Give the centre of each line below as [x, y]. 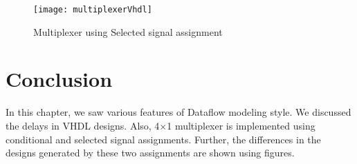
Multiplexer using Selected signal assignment [128, 31]
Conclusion [59, 79]
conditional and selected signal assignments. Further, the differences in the [163, 139]
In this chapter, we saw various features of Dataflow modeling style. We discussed [178, 112]
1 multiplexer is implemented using [241, 125]
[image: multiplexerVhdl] [93, 10]
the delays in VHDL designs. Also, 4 [83, 125]
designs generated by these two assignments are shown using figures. [150, 153]
